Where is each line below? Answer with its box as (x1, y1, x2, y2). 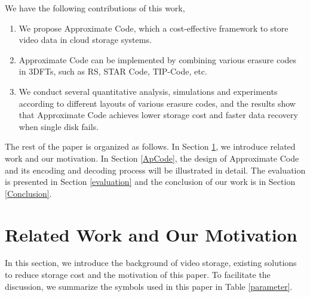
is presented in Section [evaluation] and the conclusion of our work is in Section (5, 175, 296, 188)
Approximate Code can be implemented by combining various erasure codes (19, 53, 297, 66)
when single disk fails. (19, 120, 99, 132)
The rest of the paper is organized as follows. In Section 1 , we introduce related (5, 140, 296, 153)
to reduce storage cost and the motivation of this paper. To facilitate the (5, 268, 271, 281)
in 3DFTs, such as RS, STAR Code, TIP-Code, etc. (19, 65, 207, 78)
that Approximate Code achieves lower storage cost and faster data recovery (19, 109, 298, 121)
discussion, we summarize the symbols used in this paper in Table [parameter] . (5, 280, 293, 292)
